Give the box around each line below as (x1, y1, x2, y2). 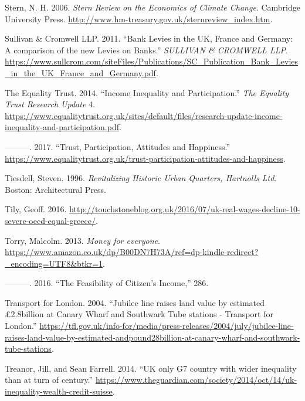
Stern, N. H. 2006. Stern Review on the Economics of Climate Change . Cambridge (5, 1, 300, 13)
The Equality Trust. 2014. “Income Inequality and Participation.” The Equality (5, 86, 289, 98)
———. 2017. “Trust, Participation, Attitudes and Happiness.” (5, 140, 231, 152)
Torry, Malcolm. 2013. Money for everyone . (5, 234, 160, 246)
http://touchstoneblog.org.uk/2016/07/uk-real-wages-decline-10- (69, 203, 300, 215)
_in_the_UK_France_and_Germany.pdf (5, 66, 156, 79)
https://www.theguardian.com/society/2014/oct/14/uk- (95, 373, 297, 386)
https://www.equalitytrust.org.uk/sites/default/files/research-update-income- (5, 109, 283, 121)
